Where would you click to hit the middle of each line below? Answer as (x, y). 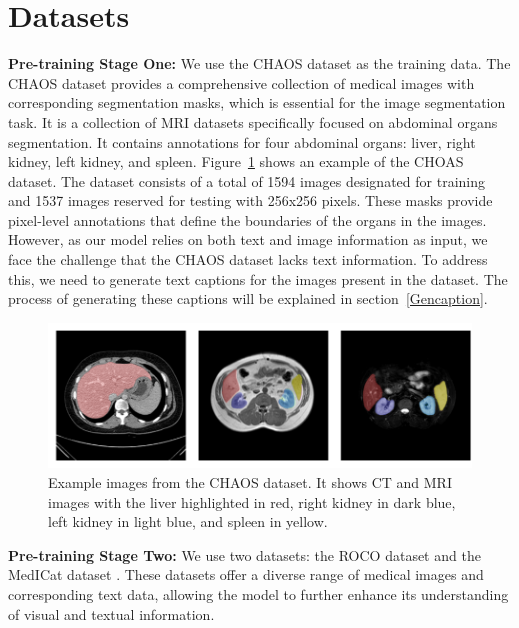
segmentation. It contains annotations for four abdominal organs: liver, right (242, 141)
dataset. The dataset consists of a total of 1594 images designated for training (246, 180)
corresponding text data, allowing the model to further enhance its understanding (258, 594)
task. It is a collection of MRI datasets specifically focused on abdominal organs (253, 121)
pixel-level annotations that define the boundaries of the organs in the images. (247, 219)
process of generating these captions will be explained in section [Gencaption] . (248, 298)
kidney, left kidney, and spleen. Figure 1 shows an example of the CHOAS (236, 161)
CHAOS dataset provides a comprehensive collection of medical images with (241, 82)
